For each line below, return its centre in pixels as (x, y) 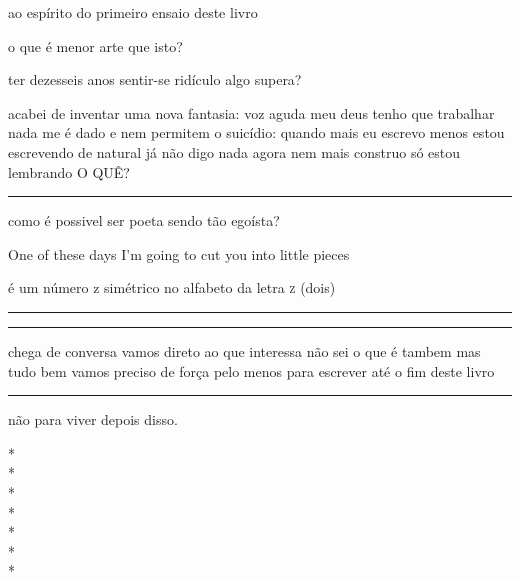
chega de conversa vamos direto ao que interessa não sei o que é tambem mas (244, 350)
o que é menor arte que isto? (95, 45)
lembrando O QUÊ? (69, 171)
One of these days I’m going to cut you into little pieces (179, 253)
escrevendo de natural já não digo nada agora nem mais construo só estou (234, 151)
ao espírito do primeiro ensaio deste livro (133, 12)
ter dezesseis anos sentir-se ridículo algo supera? (155, 79)
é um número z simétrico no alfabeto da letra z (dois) (172, 287)
